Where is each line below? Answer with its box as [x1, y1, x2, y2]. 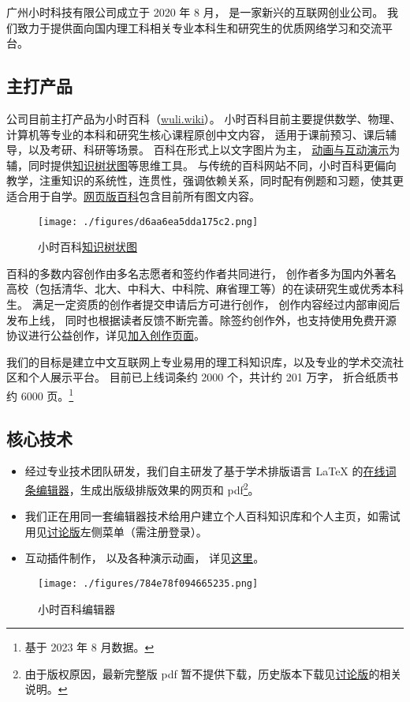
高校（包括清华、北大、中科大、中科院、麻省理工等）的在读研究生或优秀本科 [6, 280, 404, 297]
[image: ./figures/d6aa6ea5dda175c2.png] [38, 216, 259, 227]
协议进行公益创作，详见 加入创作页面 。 [6, 327, 205, 343]
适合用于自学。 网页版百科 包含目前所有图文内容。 [6, 187, 260, 204]
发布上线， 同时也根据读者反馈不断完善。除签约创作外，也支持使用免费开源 [6, 311, 397, 328]
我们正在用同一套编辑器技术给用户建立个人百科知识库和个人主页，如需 [24, 508, 389, 524]
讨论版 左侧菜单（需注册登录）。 [47, 523, 207, 539]
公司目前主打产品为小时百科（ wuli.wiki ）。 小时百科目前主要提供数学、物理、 [6, 110, 401, 126]
